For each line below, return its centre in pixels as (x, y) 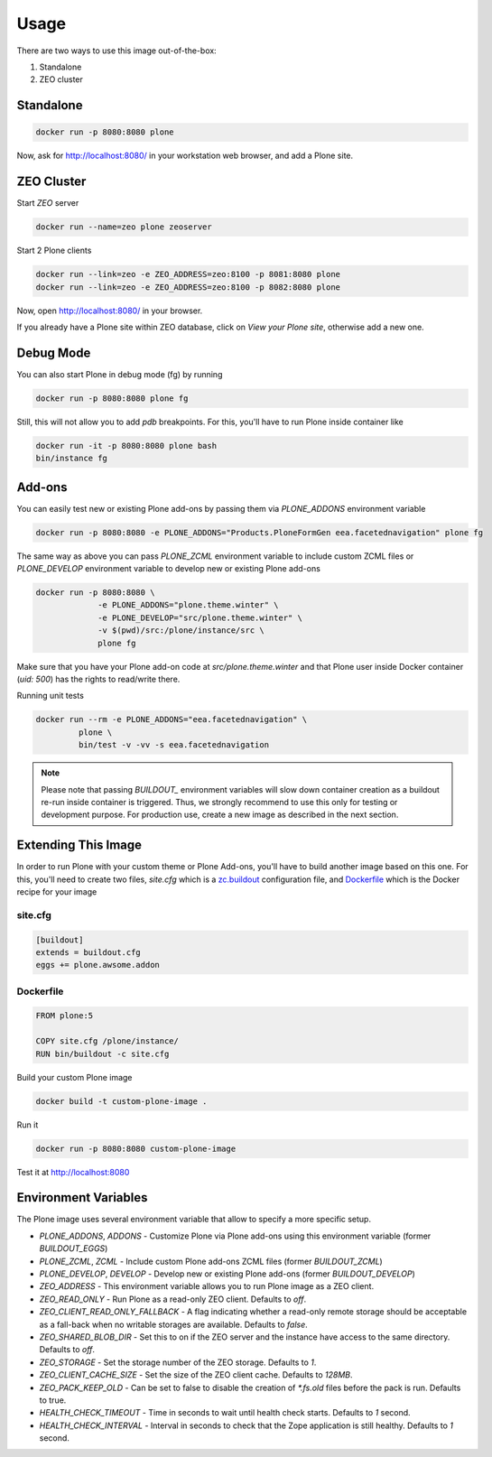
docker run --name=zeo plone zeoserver (124, 227)
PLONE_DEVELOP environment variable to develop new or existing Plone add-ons (168, 569)
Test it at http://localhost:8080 (73, 1172)
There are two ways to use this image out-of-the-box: (116, 51)
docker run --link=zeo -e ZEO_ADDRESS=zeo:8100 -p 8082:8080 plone (188, 287)
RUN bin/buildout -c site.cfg (102, 1053)
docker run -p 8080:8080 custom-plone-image (136, 1148)
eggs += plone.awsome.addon (97, 965)
